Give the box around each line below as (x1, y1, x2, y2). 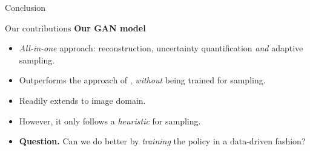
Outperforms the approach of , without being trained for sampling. (19, 74, 266, 86)
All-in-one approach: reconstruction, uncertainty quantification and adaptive (19, 42, 303, 54)
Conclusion (5, 1, 45, 13)
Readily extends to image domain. (19, 94, 146, 106)
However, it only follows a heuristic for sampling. (19, 114, 201, 127)
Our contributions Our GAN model (5, 21, 146, 34)
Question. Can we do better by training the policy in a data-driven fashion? (19, 135, 306, 147)
